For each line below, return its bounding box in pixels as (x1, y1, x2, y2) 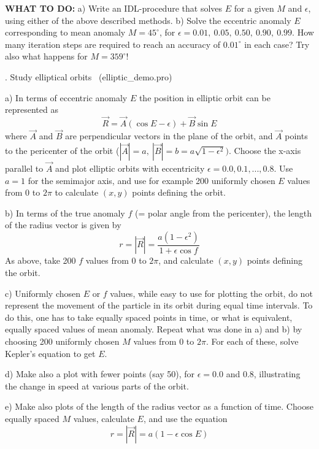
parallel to (5, 162, 44, 174)
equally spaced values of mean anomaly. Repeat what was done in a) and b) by (5, 323, 302, 336)
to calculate (55, 186, 99, 199)
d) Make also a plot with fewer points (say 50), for (5, 367, 195, 380)
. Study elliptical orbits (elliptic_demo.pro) (5, 70, 172, 83)
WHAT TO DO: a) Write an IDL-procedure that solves (5, 2, 223, 14)
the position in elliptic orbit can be (139, 91, 271, 104)
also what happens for (5, 50, 88, 63)
